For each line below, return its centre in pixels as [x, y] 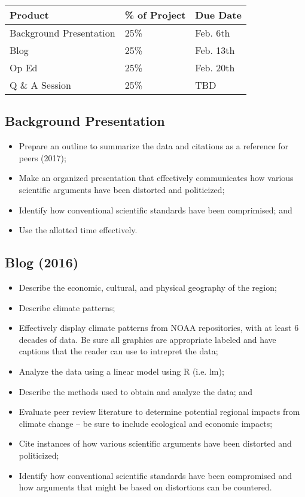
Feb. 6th [213, 33]
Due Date [218, 15]
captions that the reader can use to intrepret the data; [118, 351]
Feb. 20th [215, 67]
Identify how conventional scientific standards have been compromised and [155, 475]
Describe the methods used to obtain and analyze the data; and [135, 391]
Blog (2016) [42, 262]
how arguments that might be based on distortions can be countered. [145, 487]
